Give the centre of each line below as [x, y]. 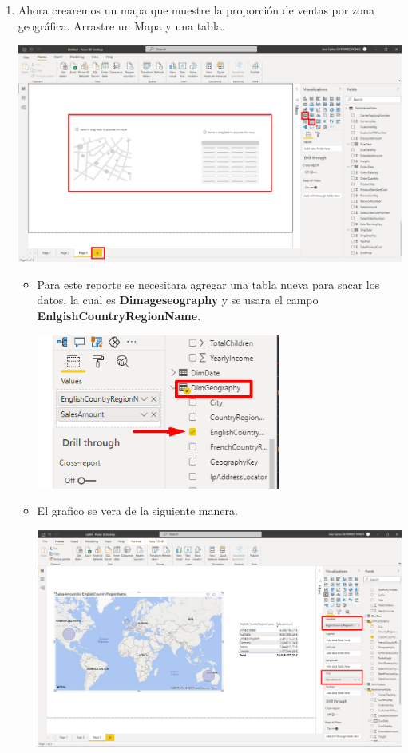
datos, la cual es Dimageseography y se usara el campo [178, 300]
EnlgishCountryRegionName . [119, 315]
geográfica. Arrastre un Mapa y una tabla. [121, 25]
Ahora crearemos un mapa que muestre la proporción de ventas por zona [196, 10]
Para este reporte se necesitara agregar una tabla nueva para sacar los [208, 284]
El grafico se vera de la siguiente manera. [137, 511]
